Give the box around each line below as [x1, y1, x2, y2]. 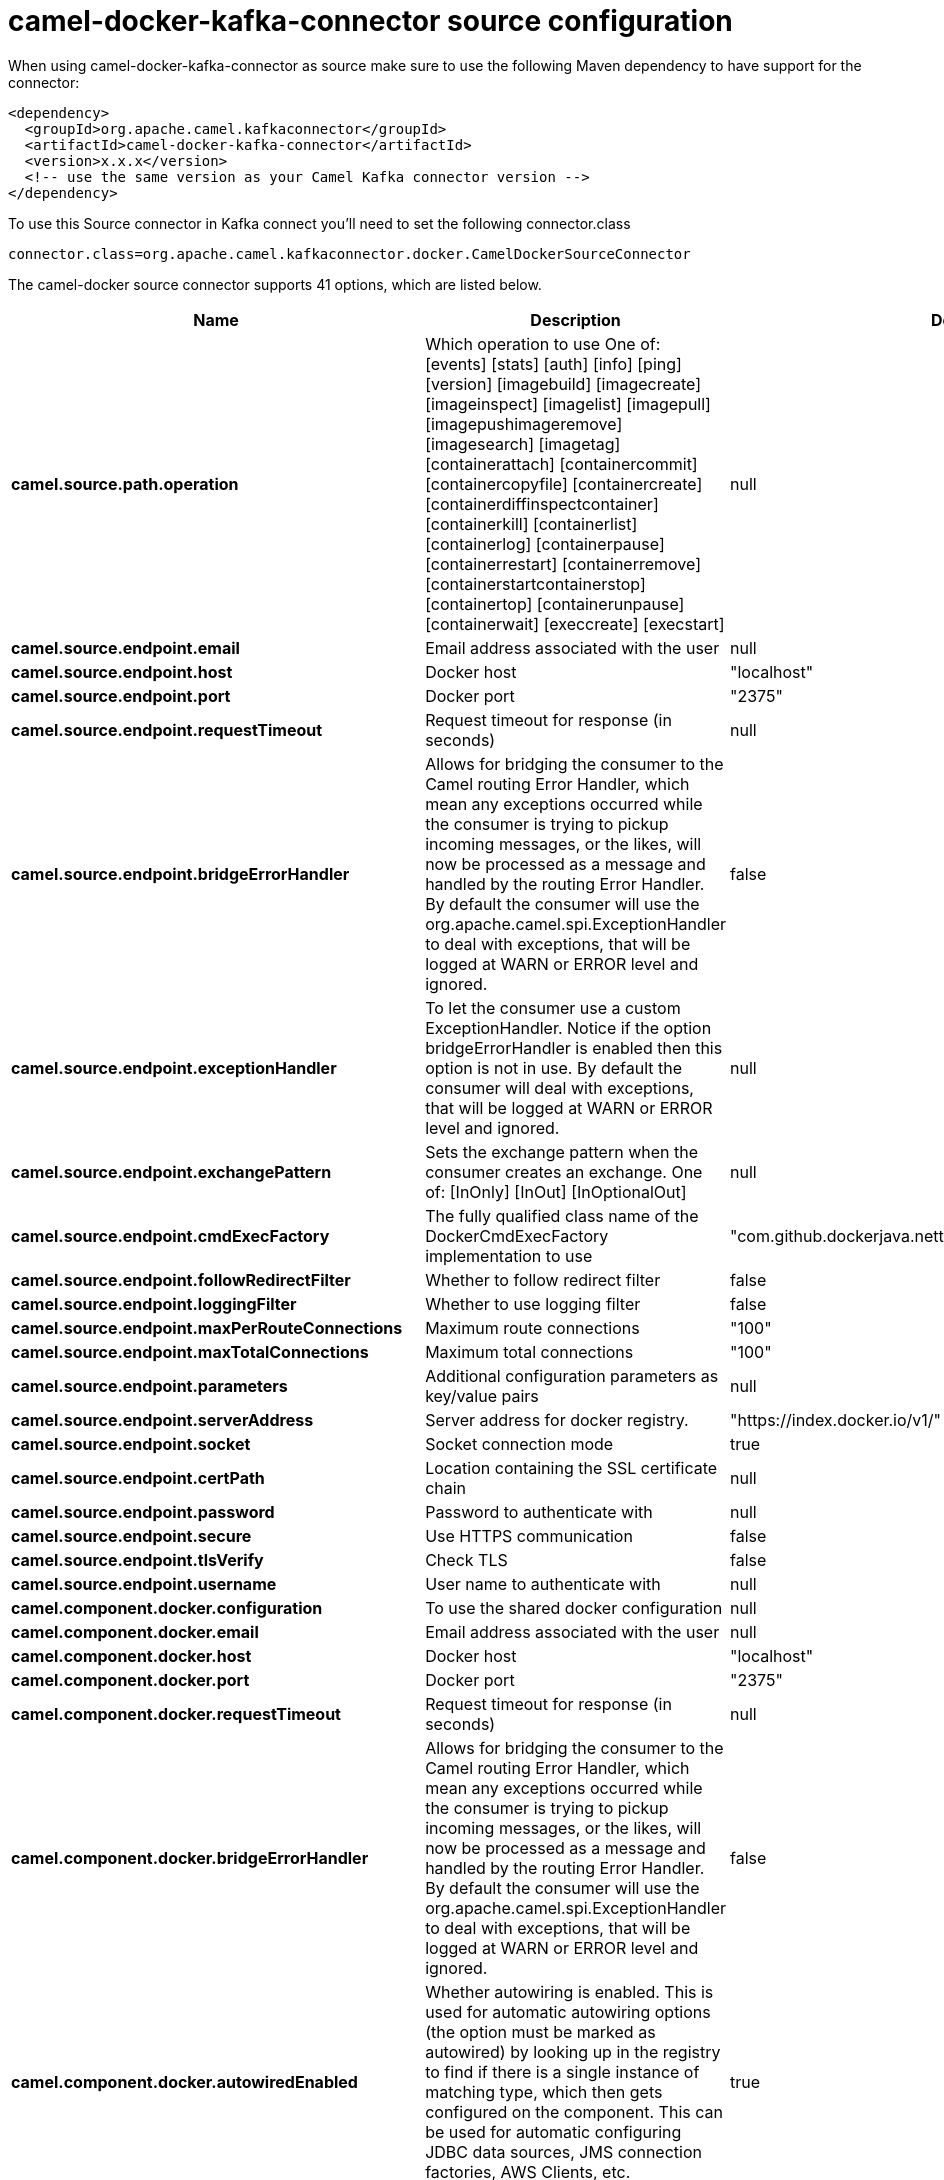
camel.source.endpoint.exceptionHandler [11, 1057, 337, 1078]
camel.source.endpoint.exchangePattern [11, 1161, 332, 1182]
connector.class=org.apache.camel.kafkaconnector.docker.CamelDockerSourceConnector [8, 245, 691, 262]
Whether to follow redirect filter [425, 1269, 661, 1290]
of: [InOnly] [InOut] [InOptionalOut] [425, 1181, 687, 1202]
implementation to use [425, 1245, 593, 1266]
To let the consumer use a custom [425, 997, 681, 1018]
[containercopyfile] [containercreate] [425, 473, 703, 494]
